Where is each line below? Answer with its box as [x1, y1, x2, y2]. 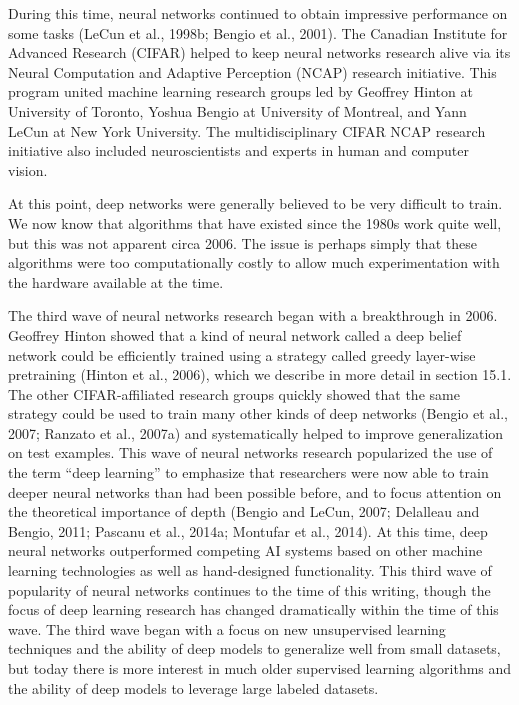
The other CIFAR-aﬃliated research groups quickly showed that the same [8, 383, 460, 404]
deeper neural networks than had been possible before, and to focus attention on [8, 481, 502, 502]
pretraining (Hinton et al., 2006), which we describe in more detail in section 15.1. [8, 364, 512, 385]
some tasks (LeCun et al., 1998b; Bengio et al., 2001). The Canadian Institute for [8, 22, 508, 43]
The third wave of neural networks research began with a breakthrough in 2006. [8, 305, 498, 326]
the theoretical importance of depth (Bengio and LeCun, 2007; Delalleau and [8, 501, 480, 522]
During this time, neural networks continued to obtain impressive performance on [8, 3, 508, 23]
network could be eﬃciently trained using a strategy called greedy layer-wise [8, 344, 476, 365]
